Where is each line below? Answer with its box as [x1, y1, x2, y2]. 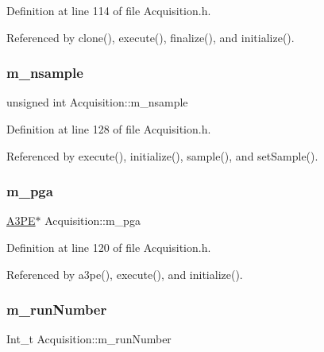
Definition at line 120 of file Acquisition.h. [6, 239, 211, 255]
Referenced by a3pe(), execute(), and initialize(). [6, 265, 243, 282]
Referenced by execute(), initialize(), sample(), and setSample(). [6, 147, 318, 164]
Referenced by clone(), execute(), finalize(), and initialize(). [6, 29, 295, 45]
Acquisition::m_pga [44, 212, 141, 229]
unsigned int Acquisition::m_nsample [6, 94, 188, 110]
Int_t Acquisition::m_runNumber [6, 331, 172, 347]
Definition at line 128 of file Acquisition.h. [6, 121, 211, 137]
